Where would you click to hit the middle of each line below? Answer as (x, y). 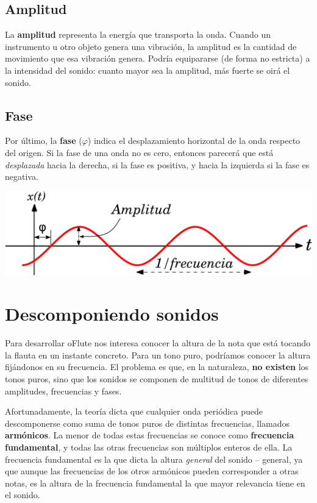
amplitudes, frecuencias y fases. (63, 391)
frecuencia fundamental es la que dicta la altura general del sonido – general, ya (154, 459)
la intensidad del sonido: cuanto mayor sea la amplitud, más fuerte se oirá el (148, 70)
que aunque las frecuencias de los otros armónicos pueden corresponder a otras (152, 471)
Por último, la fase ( (44, 141)
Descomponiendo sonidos (112, 314)
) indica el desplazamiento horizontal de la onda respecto (194, 141)
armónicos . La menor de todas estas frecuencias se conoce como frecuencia (150, 435)
